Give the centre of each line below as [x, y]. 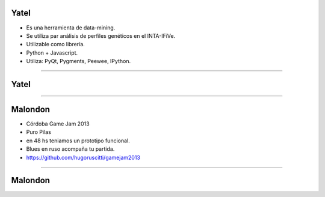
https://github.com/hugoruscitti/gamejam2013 [83, 157]
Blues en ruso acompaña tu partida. [70, 149]
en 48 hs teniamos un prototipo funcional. [78, 141]
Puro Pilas [39, 132]
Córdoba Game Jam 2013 [58, 124]
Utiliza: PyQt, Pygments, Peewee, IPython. [79, 61]
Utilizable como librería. [56, 44]
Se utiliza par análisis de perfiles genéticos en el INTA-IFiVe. [101, 35]
